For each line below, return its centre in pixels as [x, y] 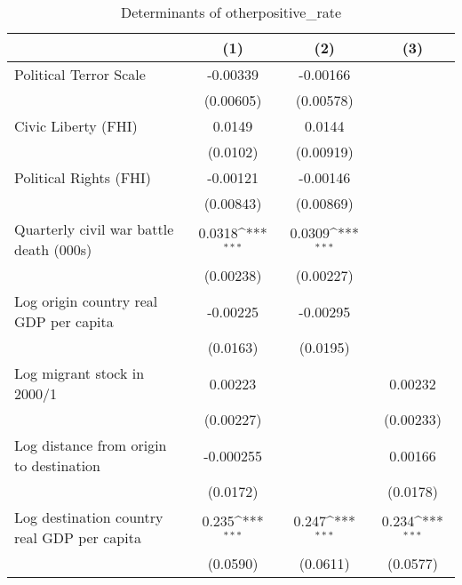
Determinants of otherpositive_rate [231, 12]
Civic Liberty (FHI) [76, 126]
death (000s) [53, 249]
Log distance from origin [91, 445]
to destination [57, 465]
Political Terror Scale [80, 74]
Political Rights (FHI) [83, 177]
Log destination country [89, 517]
